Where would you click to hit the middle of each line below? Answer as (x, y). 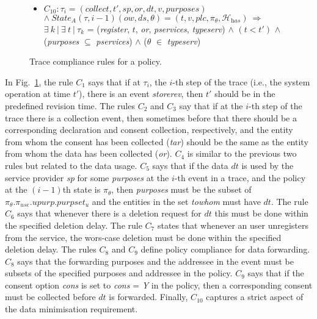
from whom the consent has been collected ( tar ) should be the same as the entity (157, 141)
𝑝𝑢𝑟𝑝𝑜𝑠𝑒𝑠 (183, 9)
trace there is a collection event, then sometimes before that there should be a (151, 117)
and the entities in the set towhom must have (176, 201)
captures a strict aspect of (255, 297)
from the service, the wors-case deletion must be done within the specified (143, 237)
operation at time (38, 94)
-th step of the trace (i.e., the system (241, 81)
